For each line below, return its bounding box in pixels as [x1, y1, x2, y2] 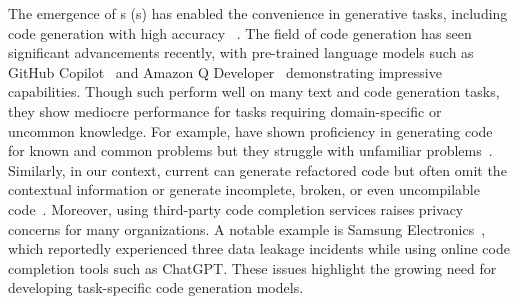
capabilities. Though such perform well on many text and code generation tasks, [8, 81, 500, 102]
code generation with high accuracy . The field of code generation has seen [8, 22, 472, 43]
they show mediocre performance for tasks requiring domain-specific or [8, 100, 442, 121]
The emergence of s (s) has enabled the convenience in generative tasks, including [8, 3, 508, 23]
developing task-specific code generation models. [8, 277, 304, 298]
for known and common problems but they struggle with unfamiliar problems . [8, 140, 493, 161]
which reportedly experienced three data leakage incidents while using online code [8, 238, 510, 259]
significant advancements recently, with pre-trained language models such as [8, 42, 474, 63]
